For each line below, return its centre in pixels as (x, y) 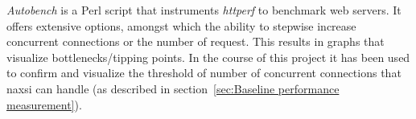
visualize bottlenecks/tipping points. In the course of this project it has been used (208, 57)
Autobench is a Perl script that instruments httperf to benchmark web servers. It (204, 10)
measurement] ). (44, 104)
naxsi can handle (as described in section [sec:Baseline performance (173, 88)
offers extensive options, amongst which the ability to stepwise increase (181, 25)
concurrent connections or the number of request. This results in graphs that (196, 41)
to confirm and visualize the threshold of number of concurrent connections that (204, 73)
